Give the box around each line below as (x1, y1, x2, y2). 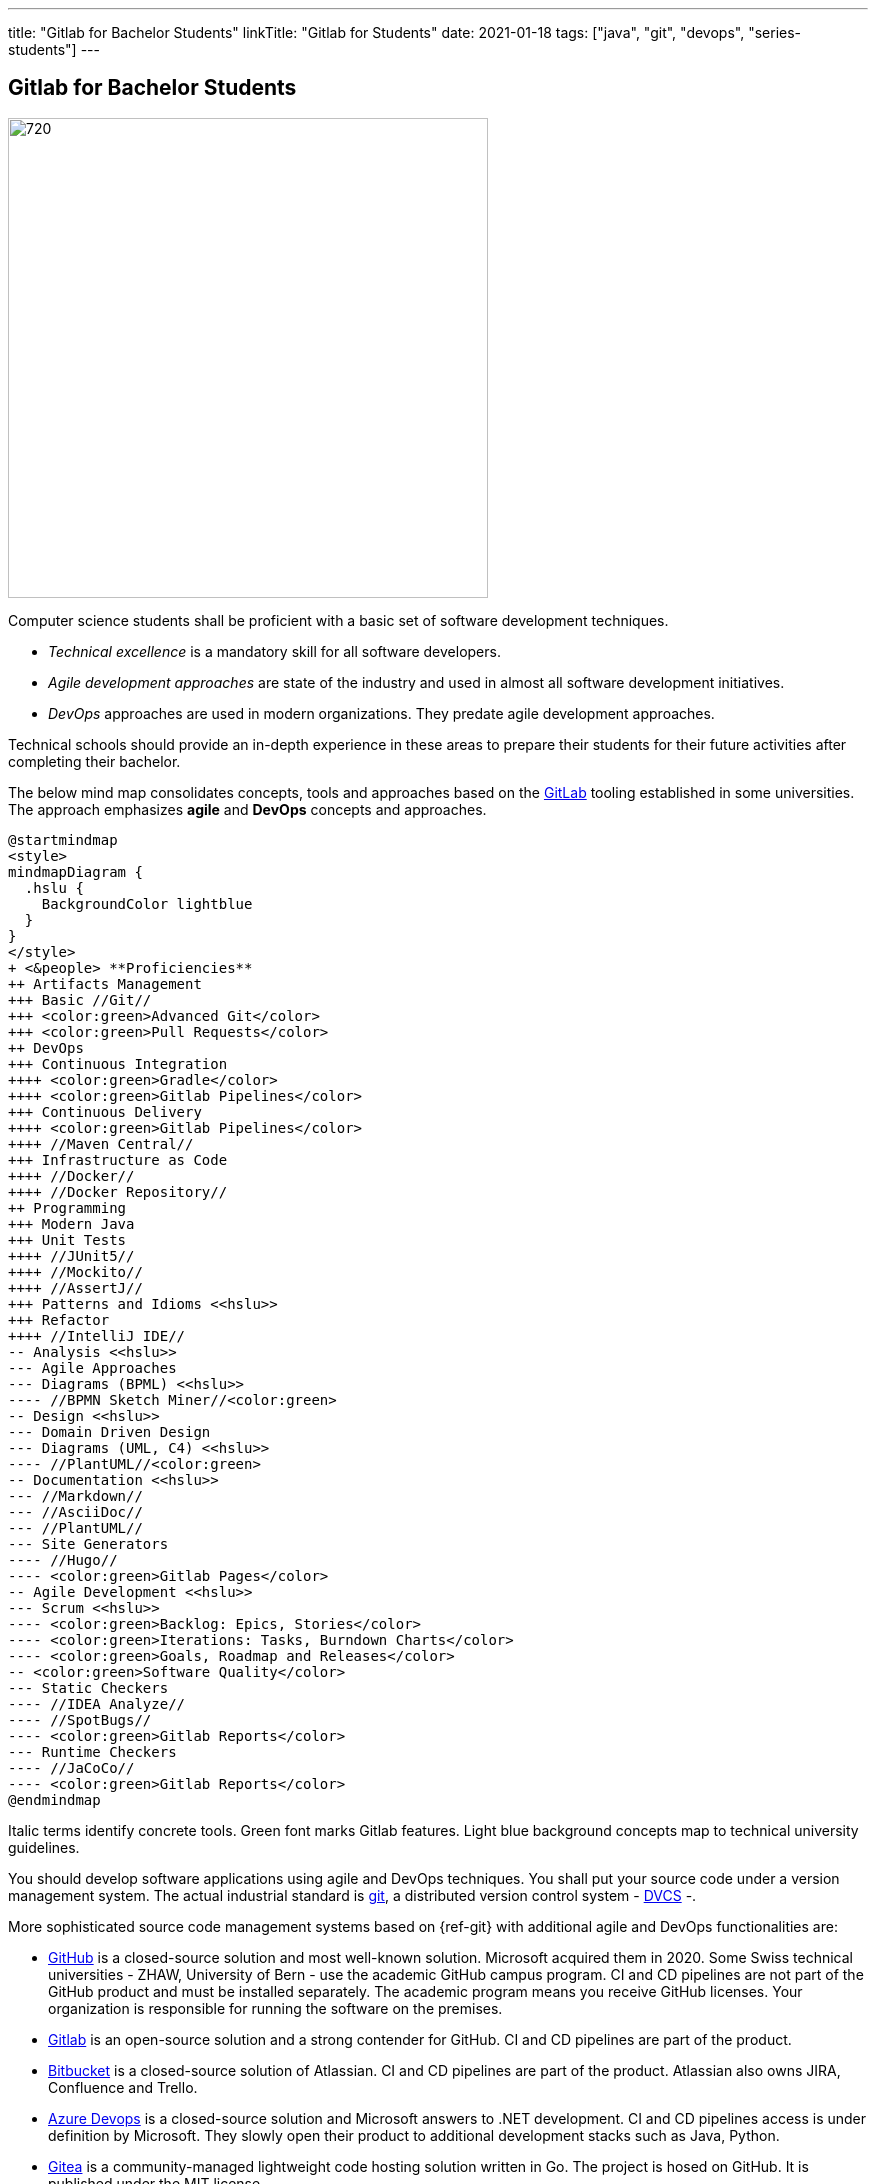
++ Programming (8, 1199, 127, 1216)
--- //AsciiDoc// (8, 1503, 143, 1520)
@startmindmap (8, 831, 118, 848)
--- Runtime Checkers (8, 1743, 177, 1760)
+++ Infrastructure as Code (8, 1151, 228, 1168)
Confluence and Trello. (48, 2078, 198, 2096)
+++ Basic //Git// (8, 991, 152, 1008)
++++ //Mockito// (8, 1263, 143, 1280)
